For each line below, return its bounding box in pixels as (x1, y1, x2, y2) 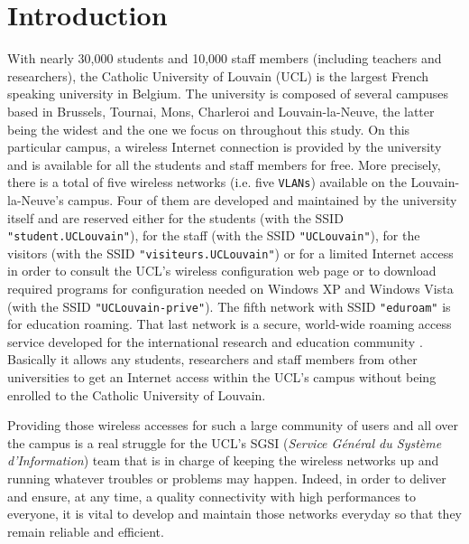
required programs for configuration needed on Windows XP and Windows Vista (7, 279, 454, 298)
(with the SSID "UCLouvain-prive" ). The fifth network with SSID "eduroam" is (7, 296, 451, 315)
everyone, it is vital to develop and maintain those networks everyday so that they (7, 504, 463, 523)
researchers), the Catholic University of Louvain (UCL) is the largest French (7, 66, 429, 85)
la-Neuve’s (7, 190, 64, 209)
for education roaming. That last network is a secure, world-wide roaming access (7, 314, 452, 333)
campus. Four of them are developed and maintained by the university (68, 190, 457, 209)
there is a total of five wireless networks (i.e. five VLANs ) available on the (7, 173, 407, 192)
